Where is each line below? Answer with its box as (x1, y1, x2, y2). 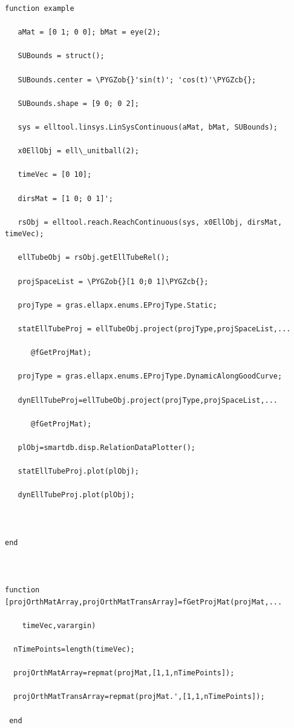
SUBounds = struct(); (18, 51, 105, 61)
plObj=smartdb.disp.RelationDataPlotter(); (18, 443, 195, 452)
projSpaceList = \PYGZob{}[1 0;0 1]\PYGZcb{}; (18, 277, 209, 286)
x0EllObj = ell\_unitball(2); (18, 147, 139, 156)
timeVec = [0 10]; (18, 170, 92, 179)
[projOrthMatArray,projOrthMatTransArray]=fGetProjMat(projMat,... (5, 597, 283, 606)
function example (5, 4, 74, 13)
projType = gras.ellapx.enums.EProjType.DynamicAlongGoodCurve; (18, 372, 283, 381)
